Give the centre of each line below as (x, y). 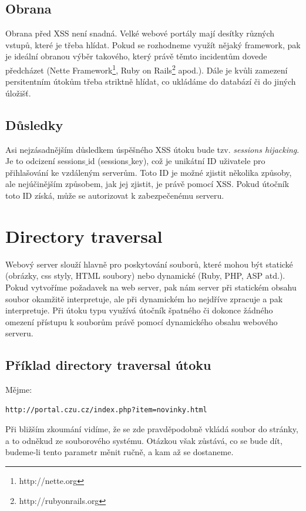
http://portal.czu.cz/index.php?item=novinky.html (106, 410)
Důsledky (34, 124)
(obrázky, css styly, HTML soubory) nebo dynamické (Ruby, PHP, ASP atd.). (145, 275)
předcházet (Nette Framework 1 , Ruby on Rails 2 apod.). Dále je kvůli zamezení (147, 69)
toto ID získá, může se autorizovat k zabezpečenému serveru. (115, 195)
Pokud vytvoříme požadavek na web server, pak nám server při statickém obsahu (151, 287)
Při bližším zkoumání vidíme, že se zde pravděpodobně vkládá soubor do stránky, (152, 429)
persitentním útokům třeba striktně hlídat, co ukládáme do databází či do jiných (151, 81)
